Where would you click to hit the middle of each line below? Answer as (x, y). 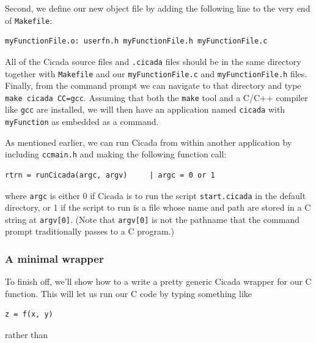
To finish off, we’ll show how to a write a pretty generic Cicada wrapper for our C (158, 281)
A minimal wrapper (54, 258)
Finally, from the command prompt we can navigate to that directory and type (153, 85)
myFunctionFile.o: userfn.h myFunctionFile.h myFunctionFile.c (136, 41)
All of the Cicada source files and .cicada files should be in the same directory (153, 61)
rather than (27, 335)
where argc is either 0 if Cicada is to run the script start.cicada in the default (156, 195)
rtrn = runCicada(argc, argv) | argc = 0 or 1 (110, 175)
